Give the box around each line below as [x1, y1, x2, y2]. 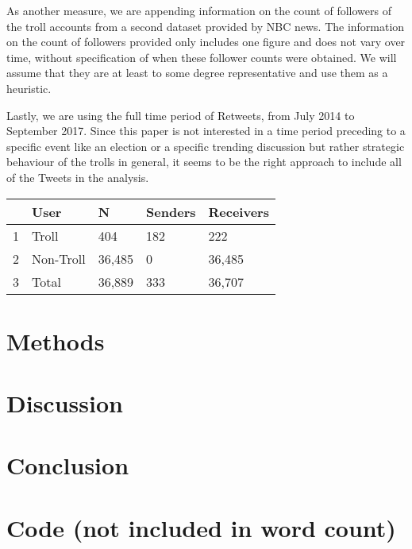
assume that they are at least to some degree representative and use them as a [6, 64, 388, 81]
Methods [6, 324, 105, 357]
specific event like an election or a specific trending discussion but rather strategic [6, 137, 405, 154]
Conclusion [6, 449, 129, 481]
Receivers [208, 202, 269, 221]
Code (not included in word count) [6, 511, 396, 543]
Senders [146, 202, 196, 221]
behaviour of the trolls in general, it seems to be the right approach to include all [6, 153, 402, 170]
